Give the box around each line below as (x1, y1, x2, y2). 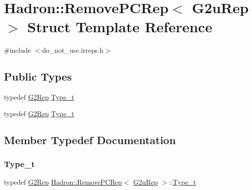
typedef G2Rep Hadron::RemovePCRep (4, 177, 122, 187)
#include (4, 45, 31, 55)
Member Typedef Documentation (4, 132, 176, 147)
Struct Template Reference (27, 17, 213, 37)
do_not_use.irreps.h (42, 45, 104, 55)
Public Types (4, 69, 72, 84)
